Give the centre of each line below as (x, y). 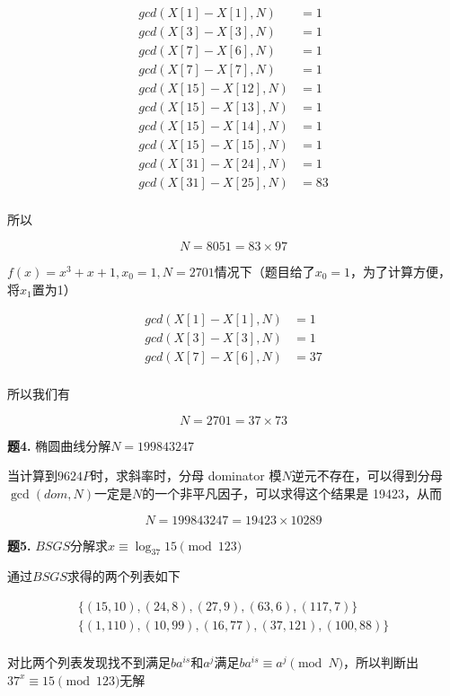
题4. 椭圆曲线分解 (59, 445)
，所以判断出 (381, 662)
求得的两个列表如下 (124, 576)
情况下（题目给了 (265, 271)
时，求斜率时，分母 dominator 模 (186, 476)
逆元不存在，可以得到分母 (367, 476)
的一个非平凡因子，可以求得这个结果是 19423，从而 (292, 493)
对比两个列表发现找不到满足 (89, 662)
